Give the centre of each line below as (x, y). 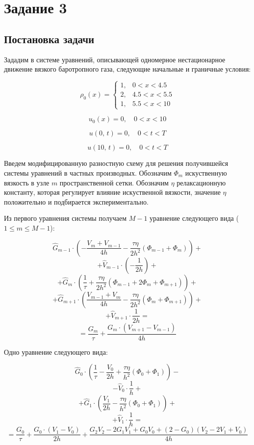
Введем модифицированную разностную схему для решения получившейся (116, 163)
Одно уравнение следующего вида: (56, 352)
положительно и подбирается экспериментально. (76, 201)
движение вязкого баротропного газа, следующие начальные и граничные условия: (127, 69)
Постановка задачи (49, 39)
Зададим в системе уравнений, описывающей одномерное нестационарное (115, 59)
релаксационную (201, 182)
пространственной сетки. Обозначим (114, 182)
